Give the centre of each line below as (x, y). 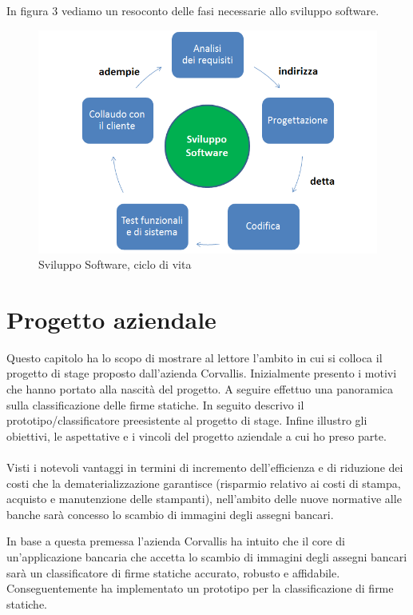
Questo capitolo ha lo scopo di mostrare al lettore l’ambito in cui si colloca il (195, 357)
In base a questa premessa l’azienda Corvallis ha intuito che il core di (176, 541)
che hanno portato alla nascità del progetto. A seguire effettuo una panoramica (200, 389)
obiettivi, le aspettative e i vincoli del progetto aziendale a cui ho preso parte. (197, 435)
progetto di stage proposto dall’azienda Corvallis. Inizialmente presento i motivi (202, 373)
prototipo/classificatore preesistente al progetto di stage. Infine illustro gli (187, 420)
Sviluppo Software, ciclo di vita (115, 264)
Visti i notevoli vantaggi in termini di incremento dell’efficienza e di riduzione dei (205, 467)
